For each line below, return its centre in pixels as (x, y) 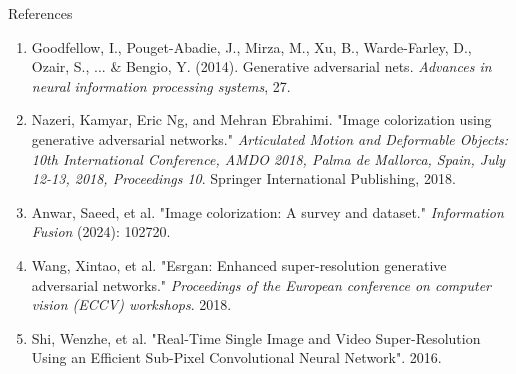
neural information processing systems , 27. (161, 85)
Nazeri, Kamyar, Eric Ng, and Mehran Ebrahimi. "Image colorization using (261, 119)
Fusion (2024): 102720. (101, 231)
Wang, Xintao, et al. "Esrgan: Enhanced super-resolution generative (239, 264)
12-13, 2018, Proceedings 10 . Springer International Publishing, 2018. (243, 178)
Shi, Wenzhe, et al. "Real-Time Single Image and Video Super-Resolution (256, 337)
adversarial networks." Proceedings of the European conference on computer (261, 284)
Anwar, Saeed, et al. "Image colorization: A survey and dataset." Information (267, 211)
